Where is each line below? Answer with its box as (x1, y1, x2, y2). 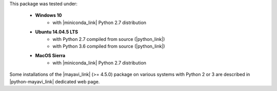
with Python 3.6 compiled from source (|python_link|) (52, 43, 165, 49)
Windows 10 (35, 12, 62, 18)
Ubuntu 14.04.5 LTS (35, 29, 78, 35)
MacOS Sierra (35, 53, 66, 59)
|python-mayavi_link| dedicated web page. (9, 78, 100, 84)
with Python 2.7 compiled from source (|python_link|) (52, 36, 165, 42)
